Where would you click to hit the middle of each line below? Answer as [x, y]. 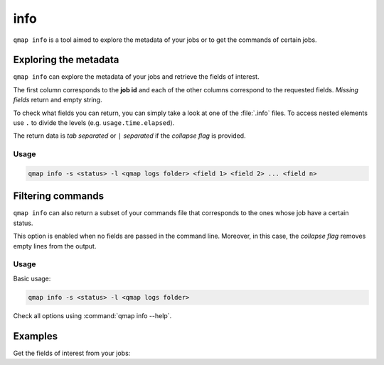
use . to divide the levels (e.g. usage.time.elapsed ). [94, 123]
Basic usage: [32, 278]
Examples [36, 336]
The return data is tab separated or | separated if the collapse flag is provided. [129, 136]
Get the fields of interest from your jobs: [72, 353]
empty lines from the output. [55, 246]
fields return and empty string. [58, 100]
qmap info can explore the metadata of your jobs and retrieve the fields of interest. [136, 77]
